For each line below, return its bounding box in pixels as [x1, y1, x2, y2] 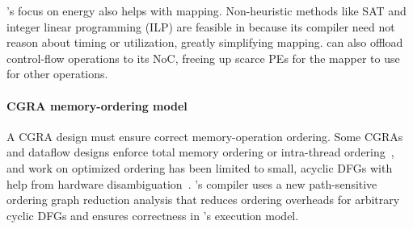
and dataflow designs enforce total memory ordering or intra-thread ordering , [6, 144, 394, 160]
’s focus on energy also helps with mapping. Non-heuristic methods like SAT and [6, 2, 407, 19]
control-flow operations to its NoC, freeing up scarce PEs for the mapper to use [6, 49, 400, 66]
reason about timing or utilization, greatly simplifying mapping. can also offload [6, 34, 403, 51]
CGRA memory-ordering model [6, 97, 188, 114]
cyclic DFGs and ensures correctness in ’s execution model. [6, 206, 299, 223]
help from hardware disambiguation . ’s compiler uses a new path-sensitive [6, 175, 377, 192]
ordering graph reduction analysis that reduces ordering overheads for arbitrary [6, 191, 400, 208]
